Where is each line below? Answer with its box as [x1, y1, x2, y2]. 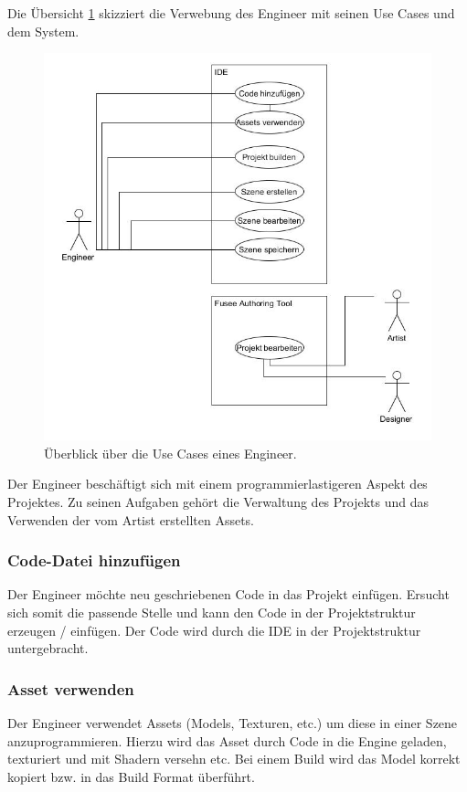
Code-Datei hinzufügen [7, 549, 181, 572]
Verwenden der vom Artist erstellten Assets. [7, 510, 255, 529]
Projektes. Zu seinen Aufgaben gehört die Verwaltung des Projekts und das [7, 491, 430, 511]
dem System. [7, 21, 80, 40]
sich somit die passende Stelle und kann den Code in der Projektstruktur [7, 602, 416, 621]
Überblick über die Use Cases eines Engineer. [44, 443, 297, 462]
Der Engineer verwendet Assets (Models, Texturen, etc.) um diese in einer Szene [7, 713, 458, 732]
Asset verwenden [7, 677, 134, 700]
